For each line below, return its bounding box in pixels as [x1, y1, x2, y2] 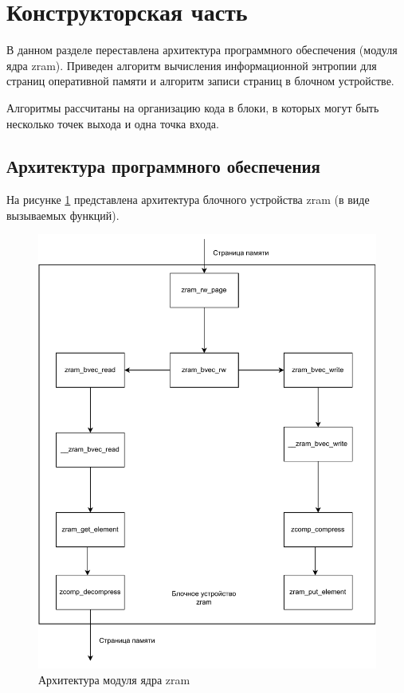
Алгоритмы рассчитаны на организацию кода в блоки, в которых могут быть [6, 99, 379, 115]
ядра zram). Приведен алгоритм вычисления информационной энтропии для [6, 57, 377, 73]
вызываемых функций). [6, 206, 120, 223]
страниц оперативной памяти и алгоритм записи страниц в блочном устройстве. [6, 72, 394, 89]
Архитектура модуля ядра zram [38, 671, 190, 687]
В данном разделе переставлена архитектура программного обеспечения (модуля [6, 41, 398, 58]
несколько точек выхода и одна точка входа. [6, 115, 219, 131]
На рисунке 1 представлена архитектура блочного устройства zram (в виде [6, 191, 370, 208]
